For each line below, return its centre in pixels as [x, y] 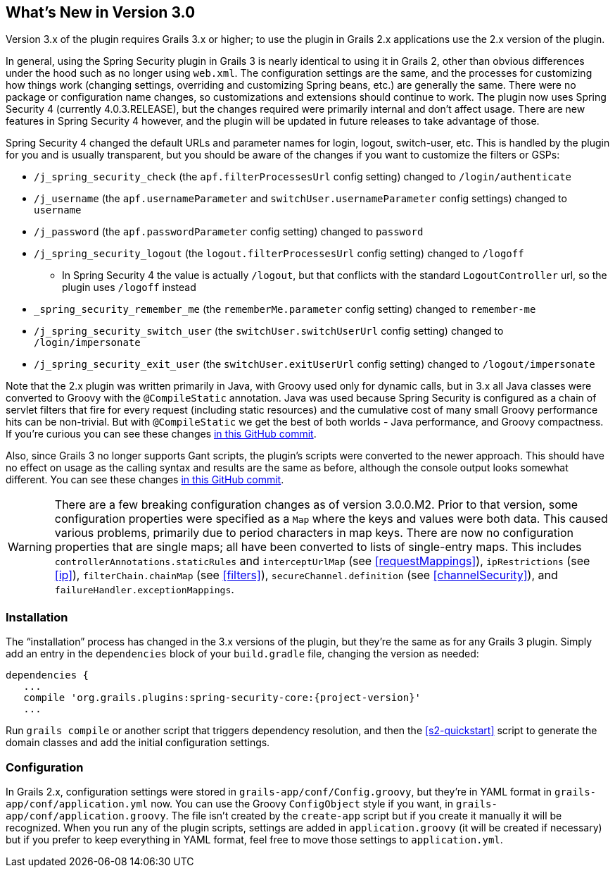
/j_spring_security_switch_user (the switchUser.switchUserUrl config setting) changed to [269, 331]
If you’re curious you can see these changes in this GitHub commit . [161, 434]
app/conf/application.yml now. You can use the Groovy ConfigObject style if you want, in [229, 803]
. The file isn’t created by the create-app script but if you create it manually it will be [364, 815]
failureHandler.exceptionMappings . [144, 589]
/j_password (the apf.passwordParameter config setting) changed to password [229, 232]
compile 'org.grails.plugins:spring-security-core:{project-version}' [222, 698]
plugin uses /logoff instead [129, 287]
